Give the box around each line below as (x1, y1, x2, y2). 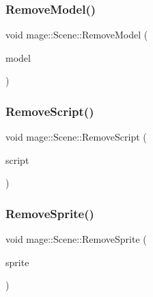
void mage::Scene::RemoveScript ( (5, 130, 147, 144)
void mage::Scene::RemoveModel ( (5, 27, 148, 42)
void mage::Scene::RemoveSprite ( (5, 232, 147, 246)
